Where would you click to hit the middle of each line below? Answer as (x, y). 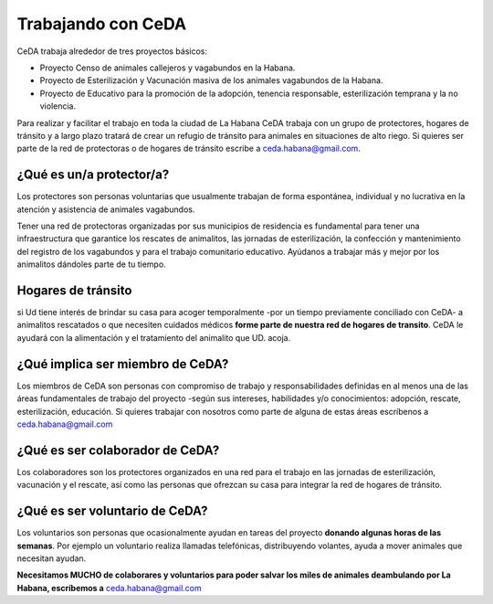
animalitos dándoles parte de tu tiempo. (91, 264)
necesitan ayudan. (52, 558)
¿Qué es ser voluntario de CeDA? (112, 511)
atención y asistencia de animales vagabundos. (106, 209)
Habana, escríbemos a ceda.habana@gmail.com (109, 588)
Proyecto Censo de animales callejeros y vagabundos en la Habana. (168, 68)
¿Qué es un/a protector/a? (93, 175)
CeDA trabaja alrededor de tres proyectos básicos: (112, 51)
